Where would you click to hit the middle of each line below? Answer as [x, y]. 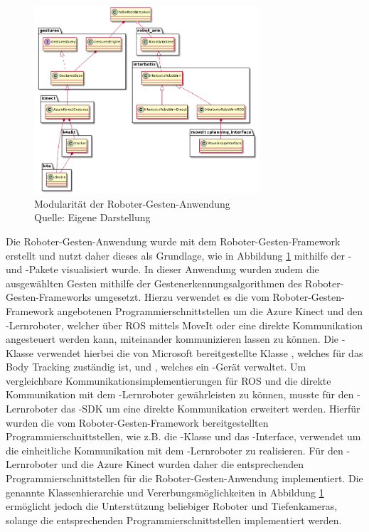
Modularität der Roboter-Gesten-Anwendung [132, 203]
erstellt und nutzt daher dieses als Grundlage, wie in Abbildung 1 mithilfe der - [179, 255]
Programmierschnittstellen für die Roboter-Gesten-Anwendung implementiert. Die [184, 478]
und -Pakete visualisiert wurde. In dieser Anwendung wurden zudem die [162, 269]
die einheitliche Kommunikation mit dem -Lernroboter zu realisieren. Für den [175, 450]
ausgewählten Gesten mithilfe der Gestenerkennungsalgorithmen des [154, 283]
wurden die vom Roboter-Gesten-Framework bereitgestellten [137, 422]
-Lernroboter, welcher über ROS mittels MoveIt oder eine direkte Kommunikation [184, 325]
